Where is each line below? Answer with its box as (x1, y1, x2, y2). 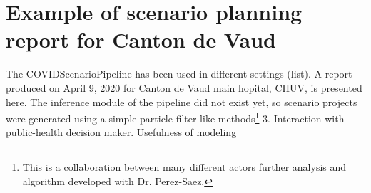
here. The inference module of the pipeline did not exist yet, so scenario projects (6, 94, 357, 109)
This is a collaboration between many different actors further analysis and (22, 159, 347, 174)
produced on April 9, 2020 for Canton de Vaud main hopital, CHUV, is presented (6, 80, 362, 95)
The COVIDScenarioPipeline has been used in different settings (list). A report (6, 66, 352, 81)
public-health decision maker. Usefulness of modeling (6, 125, 237, 140)
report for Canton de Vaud (6, 25, 276, 54)
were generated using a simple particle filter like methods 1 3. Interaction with (6, 109, 345, 125)
